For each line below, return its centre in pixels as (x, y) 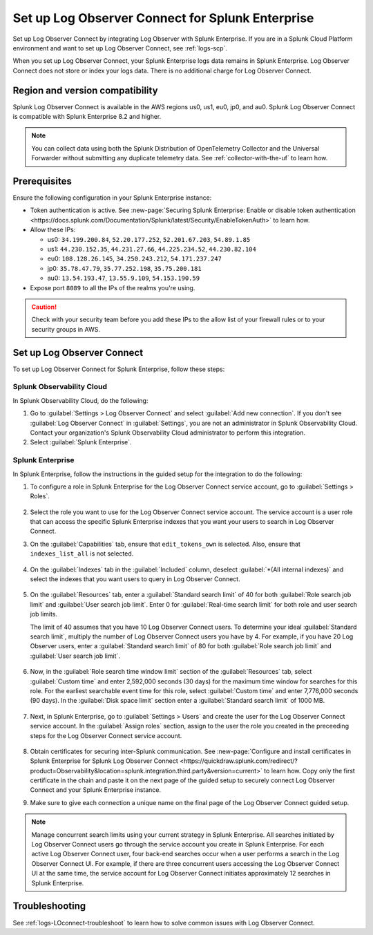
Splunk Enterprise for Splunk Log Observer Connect (104, 761)
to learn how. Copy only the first (309, 771)
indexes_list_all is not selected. (82, 554)
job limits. (44, 614)
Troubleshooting (49, 906)
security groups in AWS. (66, 329)
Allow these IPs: (53, 230)
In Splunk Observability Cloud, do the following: (80, 400)
